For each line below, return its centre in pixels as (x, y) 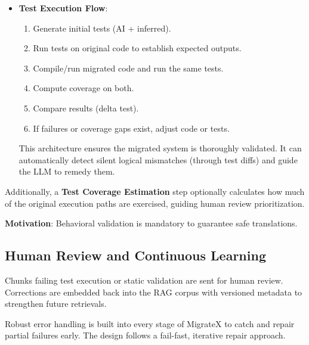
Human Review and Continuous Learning (135, 255)
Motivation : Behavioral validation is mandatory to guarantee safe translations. (151, 223)
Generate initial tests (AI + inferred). (102, 28)
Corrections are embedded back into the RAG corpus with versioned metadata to (154, 292)
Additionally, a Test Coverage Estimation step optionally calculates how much (155, 191)
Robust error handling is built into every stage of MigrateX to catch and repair (150, 323)
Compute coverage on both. (84, 88)
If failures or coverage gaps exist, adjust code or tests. (131, 128)
